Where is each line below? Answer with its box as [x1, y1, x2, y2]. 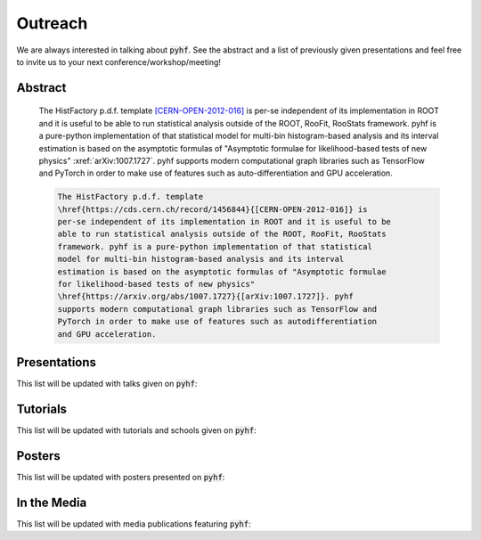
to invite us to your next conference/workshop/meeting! [16, 56, 222, 67]
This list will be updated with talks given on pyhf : [16, 379, 198, 389]
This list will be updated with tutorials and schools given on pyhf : [16, 424, 257, 436]
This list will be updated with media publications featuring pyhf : [16, 518, 251, 529]
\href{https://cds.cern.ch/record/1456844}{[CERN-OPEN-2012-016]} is [57, 204, 368, 214]
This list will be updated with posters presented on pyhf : [16, 471, 225, 482]
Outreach [16, 13, 88, 33]
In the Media [16, 495, 87, 510]
